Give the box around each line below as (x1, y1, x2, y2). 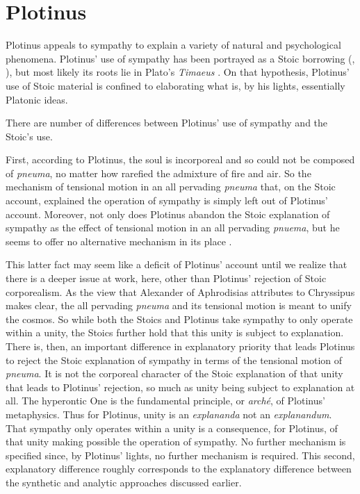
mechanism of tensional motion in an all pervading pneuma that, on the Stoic (6, 179, 336, 194)
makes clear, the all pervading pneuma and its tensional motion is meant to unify (6, 298, 352, 313)
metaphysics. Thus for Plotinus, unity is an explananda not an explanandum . (6, 406, 332, 421)
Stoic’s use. (6, 129, 53, 143)
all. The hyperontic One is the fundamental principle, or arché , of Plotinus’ (6, 393, 325, 408)
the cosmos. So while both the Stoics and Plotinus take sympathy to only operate (6, 311, 353, 326)
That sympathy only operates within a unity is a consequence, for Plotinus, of (6, 420, 338, 435)
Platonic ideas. (6, 92, 68, 106)
